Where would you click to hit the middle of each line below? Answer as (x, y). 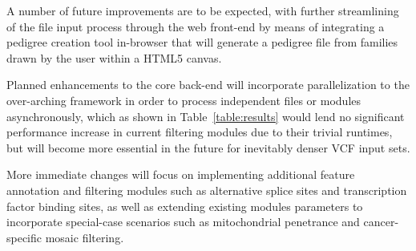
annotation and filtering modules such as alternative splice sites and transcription (207, 190)
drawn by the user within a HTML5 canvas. (114, 57)
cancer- (381, 222)
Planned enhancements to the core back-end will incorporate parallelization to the (208, 85)
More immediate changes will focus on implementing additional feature (181, 174)
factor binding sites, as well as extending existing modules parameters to (185, 206)
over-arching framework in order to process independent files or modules (184, 100)
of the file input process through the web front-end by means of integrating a (196, 26)
